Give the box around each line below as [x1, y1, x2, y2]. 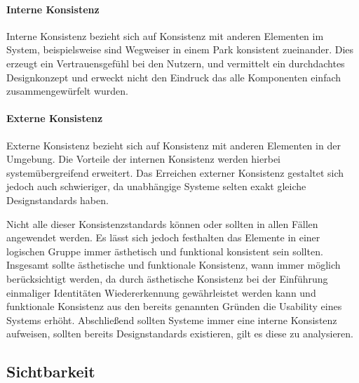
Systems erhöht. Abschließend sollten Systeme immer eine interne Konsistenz [6, 312, 337, 327]
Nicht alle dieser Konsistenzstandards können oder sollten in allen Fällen [6, 216, 318, 231]
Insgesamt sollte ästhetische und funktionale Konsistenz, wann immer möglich [6, 257, 341, 272]
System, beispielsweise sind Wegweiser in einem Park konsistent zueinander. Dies [6, 42, 354, 57]
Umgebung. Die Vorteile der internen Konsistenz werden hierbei [6, 152, 280, 166]
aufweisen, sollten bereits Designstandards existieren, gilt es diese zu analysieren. [6, 326, 353, 341]
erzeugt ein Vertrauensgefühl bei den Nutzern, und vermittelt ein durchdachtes [6, 55, 345, 70]
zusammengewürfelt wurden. [6, 83, 128, 98]
